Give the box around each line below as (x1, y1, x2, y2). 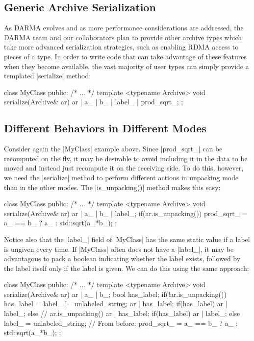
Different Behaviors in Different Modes (4, 121, 206, 136)
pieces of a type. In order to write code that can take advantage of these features (4, 51, 247, 61)
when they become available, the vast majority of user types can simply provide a (4, 61, 249, 71)
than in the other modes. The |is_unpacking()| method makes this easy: (4, 182, 221, 192)
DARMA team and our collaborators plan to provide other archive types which (4, 32, 242, 42)
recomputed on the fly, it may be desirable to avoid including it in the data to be (4, 153, 248, 163)
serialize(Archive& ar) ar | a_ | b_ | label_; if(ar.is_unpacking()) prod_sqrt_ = (4, 208, 248, 218)
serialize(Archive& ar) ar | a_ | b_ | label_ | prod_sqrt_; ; (4, 97, 183, 107)
